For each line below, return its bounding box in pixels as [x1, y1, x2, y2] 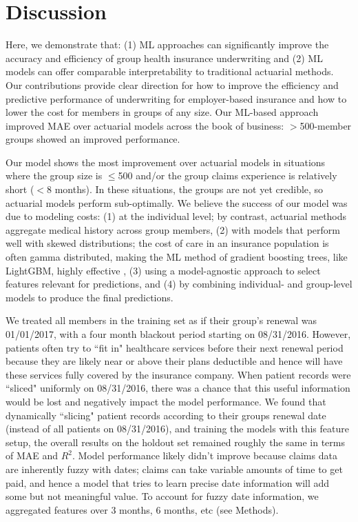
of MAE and [6, 448, 59, 463]
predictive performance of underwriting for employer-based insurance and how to [6, 91, 347, 106]
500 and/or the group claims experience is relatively [118, 168, 337, 183]
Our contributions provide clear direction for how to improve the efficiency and [6, 77, 339, 92]
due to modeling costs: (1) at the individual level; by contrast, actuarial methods [6, 209, 347, 223]
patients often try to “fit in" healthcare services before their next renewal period [6, 340, 344, 354]
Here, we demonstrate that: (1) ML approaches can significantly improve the [6, 37, 329, 52]
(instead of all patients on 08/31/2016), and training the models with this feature [6, 421, 349, 436]
